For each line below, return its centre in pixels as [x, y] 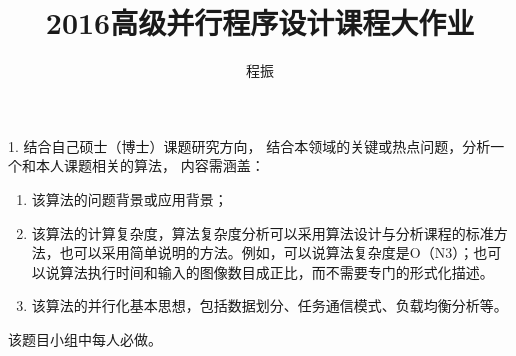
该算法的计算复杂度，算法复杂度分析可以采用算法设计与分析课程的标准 [262, 232]
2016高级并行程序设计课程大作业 [260, 22]
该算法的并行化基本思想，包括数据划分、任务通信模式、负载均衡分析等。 [269, 305]
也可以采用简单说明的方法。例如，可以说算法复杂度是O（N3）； [266, 252]
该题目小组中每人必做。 [85, 338]
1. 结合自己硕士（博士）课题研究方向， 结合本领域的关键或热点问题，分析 [249, 145]
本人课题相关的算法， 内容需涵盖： [150, 165]
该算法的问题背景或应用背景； [129, 198]
